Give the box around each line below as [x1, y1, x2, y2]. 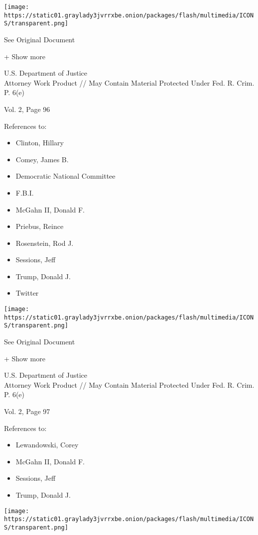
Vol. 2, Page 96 [4, 104, 50, 114]
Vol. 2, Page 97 [4, 406, 50, 416]
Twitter [15, 288, 39, 298]
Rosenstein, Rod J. [15, 237, 74, 248]
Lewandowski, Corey [15, 439, 79, 450]
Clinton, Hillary [15, 137, 64, 148]
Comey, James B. [15, 154, 69, 164]
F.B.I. [15, 187, 34, 198]
